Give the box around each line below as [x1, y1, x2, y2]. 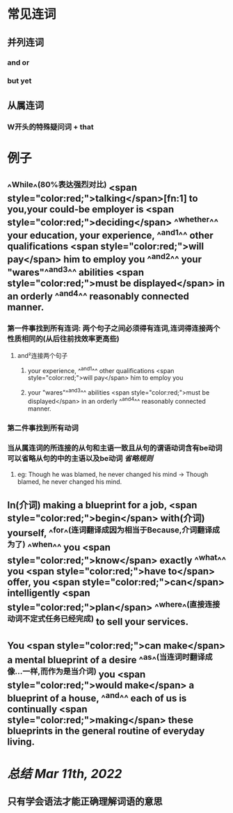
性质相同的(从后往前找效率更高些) [7, 334, 120, 344]
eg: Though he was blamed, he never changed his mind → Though [17, 470, 209, 478]
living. [7, 736, 35, 748]
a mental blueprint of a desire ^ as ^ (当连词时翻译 [7, 652, 205, 665]
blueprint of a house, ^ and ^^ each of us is [7, 690, 187, 704]
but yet [7, 76, 32, 86]
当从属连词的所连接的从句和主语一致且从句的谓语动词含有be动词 [7, 443, 223, 453]
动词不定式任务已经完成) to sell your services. [7, 614, 189, 628]
